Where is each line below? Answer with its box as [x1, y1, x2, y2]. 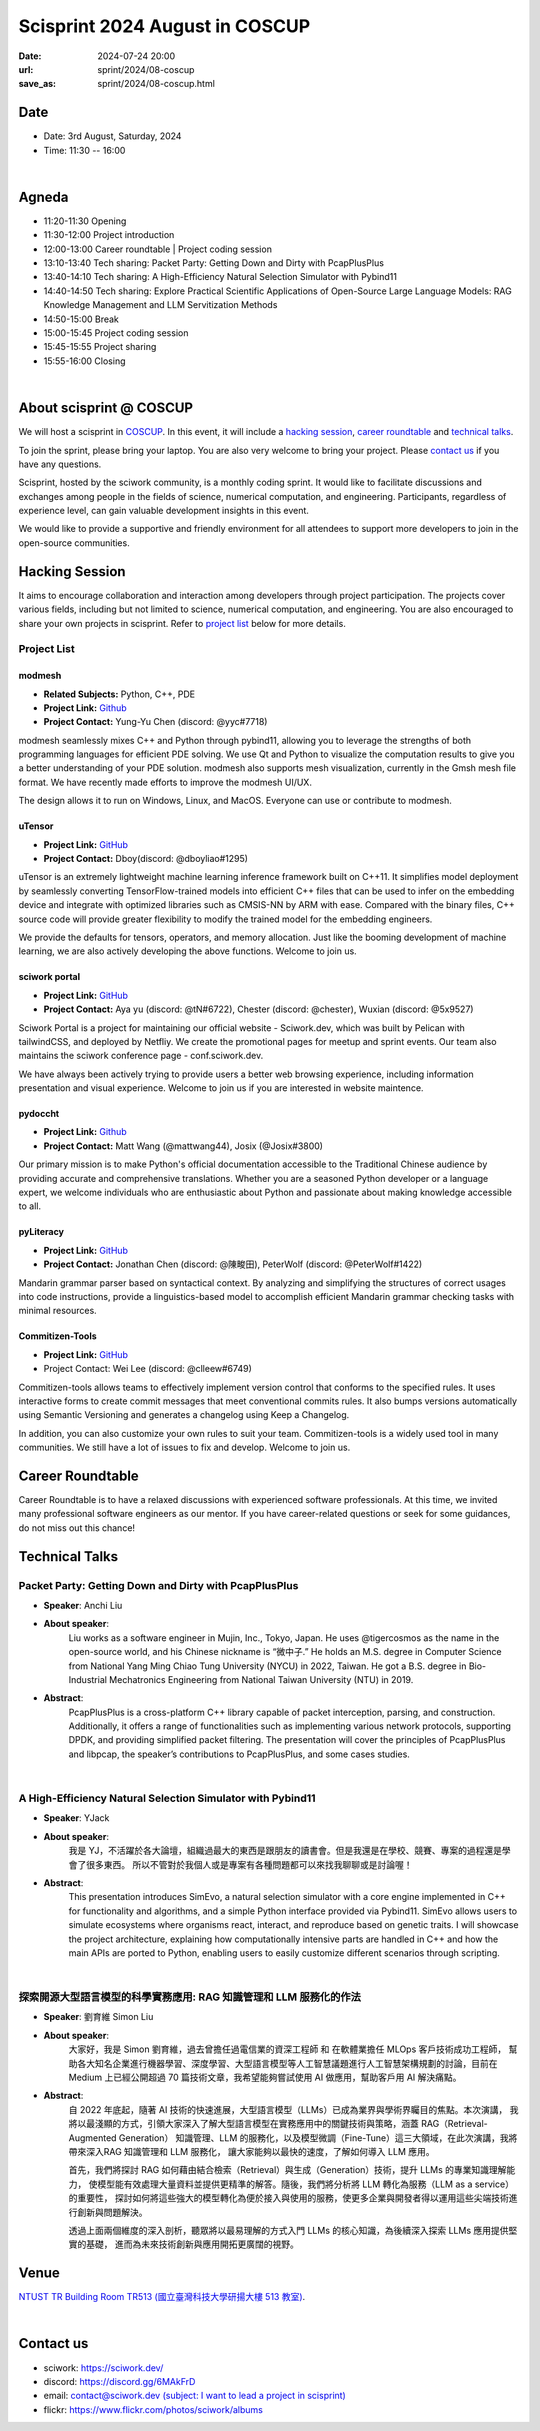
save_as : [18, 78, 57, 90]
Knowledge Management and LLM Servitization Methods [43, 299, 278, 311]
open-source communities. [18, 536, 130, 549]
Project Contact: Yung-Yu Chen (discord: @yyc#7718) [43, 716, 268, 728]
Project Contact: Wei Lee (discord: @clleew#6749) [43, 1363, 252, 1375]
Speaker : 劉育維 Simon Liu [43, 2011, 154, 2023]
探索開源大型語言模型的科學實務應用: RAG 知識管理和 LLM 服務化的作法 [18, 1990, 362, 2004]
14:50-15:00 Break [43, 313, 120, 325]
